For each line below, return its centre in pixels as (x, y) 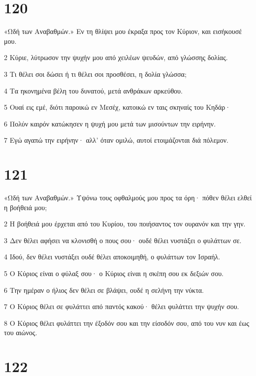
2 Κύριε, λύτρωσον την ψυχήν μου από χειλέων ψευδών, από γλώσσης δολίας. (116, 57)
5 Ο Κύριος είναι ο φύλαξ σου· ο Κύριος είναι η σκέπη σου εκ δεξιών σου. (114, 273)
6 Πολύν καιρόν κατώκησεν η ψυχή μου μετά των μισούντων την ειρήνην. (110, 123)
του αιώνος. (21, 332)
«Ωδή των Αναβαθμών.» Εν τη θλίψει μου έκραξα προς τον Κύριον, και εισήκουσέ (123, 31)
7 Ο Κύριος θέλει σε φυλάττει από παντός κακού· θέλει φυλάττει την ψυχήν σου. (122, 306)
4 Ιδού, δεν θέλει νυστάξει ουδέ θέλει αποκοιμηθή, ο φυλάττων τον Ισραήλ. (112, 257)
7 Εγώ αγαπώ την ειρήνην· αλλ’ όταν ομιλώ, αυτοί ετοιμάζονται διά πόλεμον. (116, 140)
